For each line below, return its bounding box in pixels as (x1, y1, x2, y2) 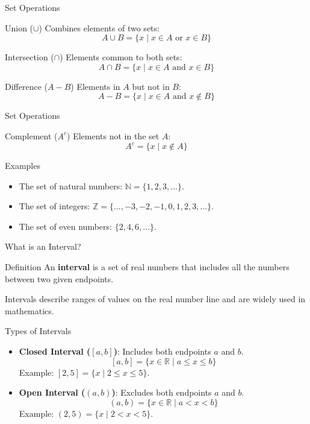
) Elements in (70, 80, 120, 92)
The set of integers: (19, 200, 90, 212)
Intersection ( (5, 51, 54, 63)
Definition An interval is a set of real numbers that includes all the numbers (5, 261, 290, 273)
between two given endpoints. (5, 272, 114, 285)
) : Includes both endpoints (113, 345, 211, 357)
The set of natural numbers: (19, 179, 123, 192)
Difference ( (5, 80, 48, 92)
